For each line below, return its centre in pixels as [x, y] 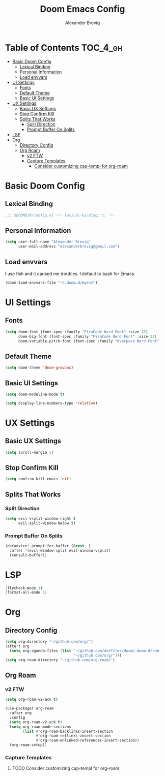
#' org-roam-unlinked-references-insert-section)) [88, 741]
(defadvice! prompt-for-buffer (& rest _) [48, 546]
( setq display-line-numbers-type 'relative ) [51, 403]
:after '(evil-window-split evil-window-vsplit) [60, 550]
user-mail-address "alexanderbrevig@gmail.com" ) [69, 247]
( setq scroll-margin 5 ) [29, 452]
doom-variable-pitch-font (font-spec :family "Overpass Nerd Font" [89, 341]
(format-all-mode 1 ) [26, 592]
